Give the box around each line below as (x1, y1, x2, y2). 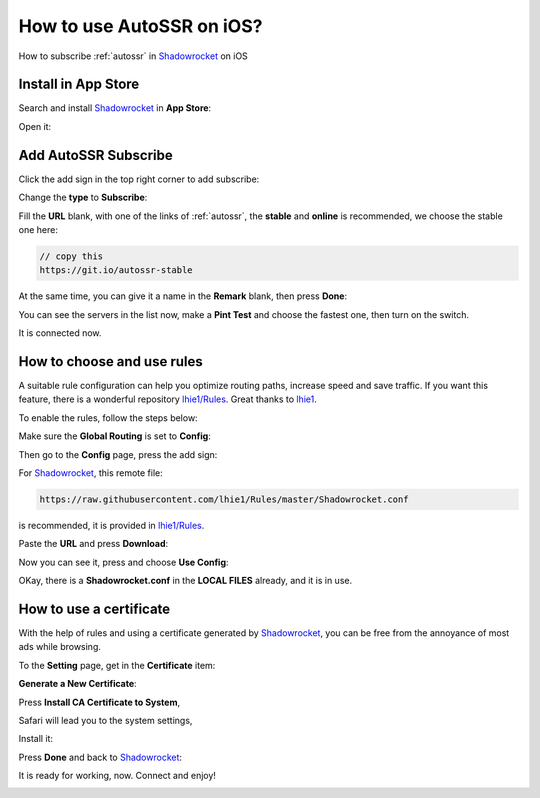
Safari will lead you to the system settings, (18, 714, 193, 726)
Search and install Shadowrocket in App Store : (18, 102, 212, 114)
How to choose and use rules (18, 353, 204, 370)
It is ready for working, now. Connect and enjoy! (18, 770, 217, 782)
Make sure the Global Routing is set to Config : (18, 430, 212, 442)
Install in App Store (18, 76, 140, 93)
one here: (18, 223, 59, 235)
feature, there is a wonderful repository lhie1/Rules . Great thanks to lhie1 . (18, 393, 317, 405)
